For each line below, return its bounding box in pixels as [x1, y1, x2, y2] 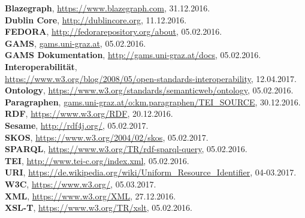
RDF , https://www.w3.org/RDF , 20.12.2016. [5, 107, 173, 120]
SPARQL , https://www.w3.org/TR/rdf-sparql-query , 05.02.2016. [5, 143, 247, 155]
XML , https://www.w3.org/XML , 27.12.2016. [5, 189, 176, 202]
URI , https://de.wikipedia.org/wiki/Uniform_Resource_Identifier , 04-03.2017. [5, 166, 297, 178]
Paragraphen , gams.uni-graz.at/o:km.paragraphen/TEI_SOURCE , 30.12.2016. [5, 95, 301, 108]
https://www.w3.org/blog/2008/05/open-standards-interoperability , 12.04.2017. [5, 72, 297, 84]
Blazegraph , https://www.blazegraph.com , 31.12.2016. [5, 2, 210, 14]
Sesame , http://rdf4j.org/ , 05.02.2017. [5, 119, 149, 131]
